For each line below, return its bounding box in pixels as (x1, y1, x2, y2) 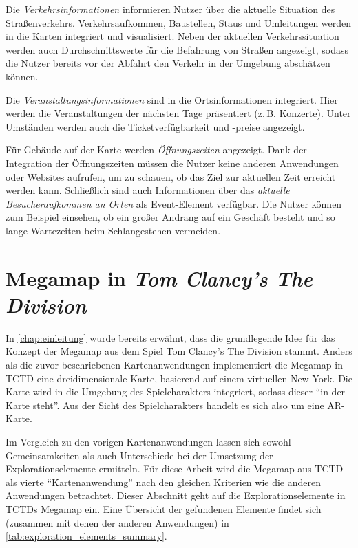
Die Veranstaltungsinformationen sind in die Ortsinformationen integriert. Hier (6, 92, 338, 107)
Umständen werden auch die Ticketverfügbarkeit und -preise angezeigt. (6, 119, 305, 133)
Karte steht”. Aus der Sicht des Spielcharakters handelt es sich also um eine (6, 397, 324, 412)
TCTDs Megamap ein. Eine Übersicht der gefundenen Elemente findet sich (6, 501, 322, 516)
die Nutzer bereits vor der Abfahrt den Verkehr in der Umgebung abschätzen (6, 56, 330, 70)
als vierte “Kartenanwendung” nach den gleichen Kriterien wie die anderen (6, 474, 321, 489)
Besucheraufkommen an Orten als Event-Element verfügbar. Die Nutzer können (6, 196, 342, 210)
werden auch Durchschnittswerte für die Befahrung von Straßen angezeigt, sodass (6, 42, 349, 56)
